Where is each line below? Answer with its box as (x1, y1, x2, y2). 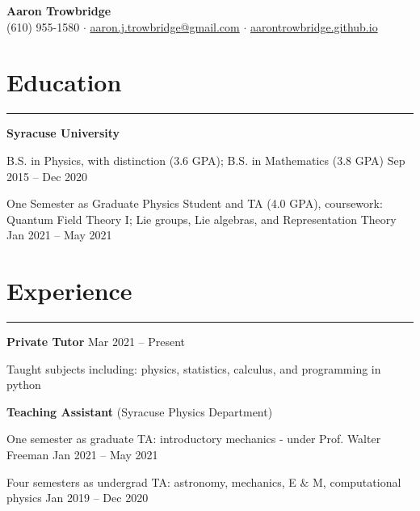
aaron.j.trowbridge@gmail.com (90, 18, 240, 35)
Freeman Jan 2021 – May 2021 (6, 446, 158, 462)
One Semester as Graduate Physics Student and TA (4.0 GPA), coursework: (6, 195, 383, 212)
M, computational (313, 473, 401, 490)
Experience (6, 274, 132, 307)
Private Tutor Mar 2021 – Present (6, 333, 186, 349)
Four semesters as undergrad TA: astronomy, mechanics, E (6, 473, 296, 490)
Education (6, 65, 122, 99)
